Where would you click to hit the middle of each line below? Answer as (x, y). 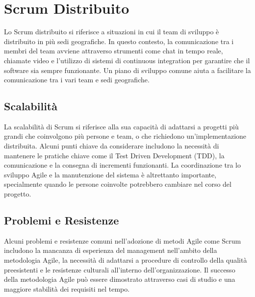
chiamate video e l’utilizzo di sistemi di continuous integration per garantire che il (127, 60)
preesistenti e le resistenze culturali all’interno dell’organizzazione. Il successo (120, 269)
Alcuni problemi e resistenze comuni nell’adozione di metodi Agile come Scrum (123, 240)
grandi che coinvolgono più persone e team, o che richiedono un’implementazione (125, 136)
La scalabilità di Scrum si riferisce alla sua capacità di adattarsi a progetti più (121, 126)
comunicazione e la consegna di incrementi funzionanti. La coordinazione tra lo (122, 165)
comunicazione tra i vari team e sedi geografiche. (77, 80)
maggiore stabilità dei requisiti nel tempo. (67, 288)
